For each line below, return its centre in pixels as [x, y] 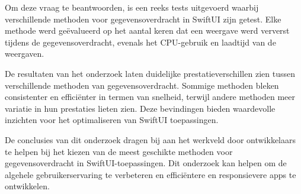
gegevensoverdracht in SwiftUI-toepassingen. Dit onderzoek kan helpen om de [146, 163]
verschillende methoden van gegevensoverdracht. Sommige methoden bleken [142, 85]
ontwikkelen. [27, 186]
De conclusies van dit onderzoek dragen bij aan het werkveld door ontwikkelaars [150, 139]
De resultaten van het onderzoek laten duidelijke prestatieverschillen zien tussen [150, 73]
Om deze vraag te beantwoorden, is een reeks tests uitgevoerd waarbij [132, 7]
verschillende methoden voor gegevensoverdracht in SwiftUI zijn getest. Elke [143, 19]
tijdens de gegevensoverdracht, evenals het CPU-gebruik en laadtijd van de [140, 42]
